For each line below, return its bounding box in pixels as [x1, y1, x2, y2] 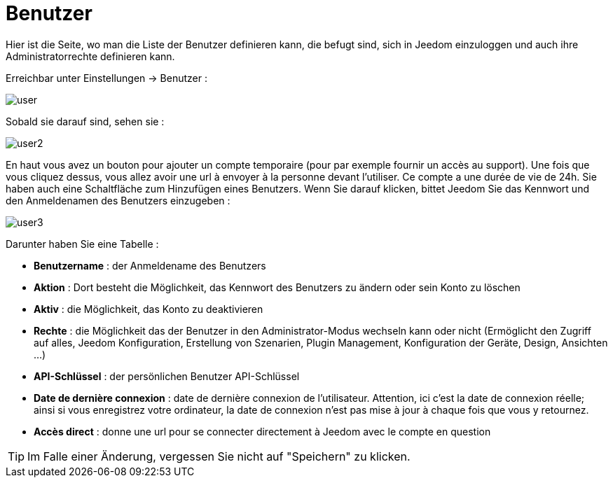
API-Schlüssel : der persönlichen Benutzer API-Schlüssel [34, 370, 300, 382]
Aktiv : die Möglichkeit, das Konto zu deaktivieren [34, 302, 263, 315]
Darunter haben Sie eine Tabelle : [6, 237, 159, 250]
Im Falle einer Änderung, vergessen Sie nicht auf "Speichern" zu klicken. [27, 449, 411, 463]
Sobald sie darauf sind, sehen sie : [6, 115, 165, 127]
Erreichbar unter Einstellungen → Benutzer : [6, 71, 207, 84]
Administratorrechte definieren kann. [6, 50, 175, 62]
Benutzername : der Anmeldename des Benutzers [34, 259, 266, 272]
